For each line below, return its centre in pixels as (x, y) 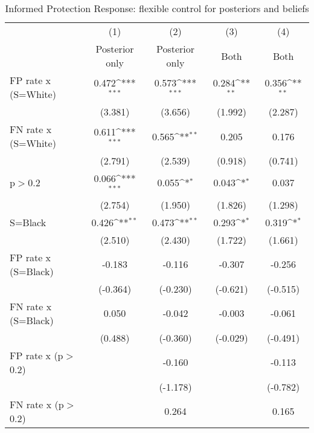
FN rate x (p (37, 404)
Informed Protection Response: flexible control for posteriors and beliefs (157, 8)
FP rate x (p (37, 355)
